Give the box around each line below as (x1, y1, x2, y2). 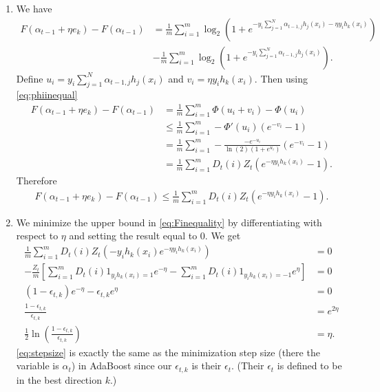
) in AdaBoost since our (71, 358, 172, 373)
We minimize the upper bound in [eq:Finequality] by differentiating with (16, 215, 322, 229)
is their (191, 358, 222, 373)
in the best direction (16, 372, 102, 386)
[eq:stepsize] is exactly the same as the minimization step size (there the (16, 345, 320, 359)
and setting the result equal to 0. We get (69, 228, 241, 243)
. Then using (254, 71, 308, 85)
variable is (16, 358, 59, 373)
